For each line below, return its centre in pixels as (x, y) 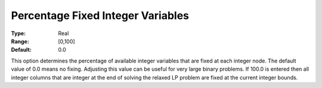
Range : (20, 41)
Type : (18, 33)
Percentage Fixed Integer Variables (100, 15)
